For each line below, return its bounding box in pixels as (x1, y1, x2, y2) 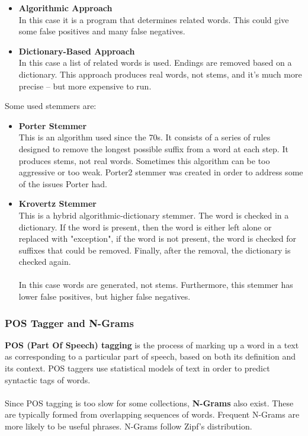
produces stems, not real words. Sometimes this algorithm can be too (18, 154, 270, 166)
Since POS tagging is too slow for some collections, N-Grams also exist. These (5, 396, 294, 409)
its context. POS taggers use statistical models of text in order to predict (5, 362, 270, 374)
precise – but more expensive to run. (18, 79, 152, 92)
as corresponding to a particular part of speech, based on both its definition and (5, 350, 296, 363)
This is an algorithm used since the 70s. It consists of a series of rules (18, 131, 271, 143)
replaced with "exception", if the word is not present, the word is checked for (18, 232, 296, 245)
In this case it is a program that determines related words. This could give (18, 13, 289, 25)
